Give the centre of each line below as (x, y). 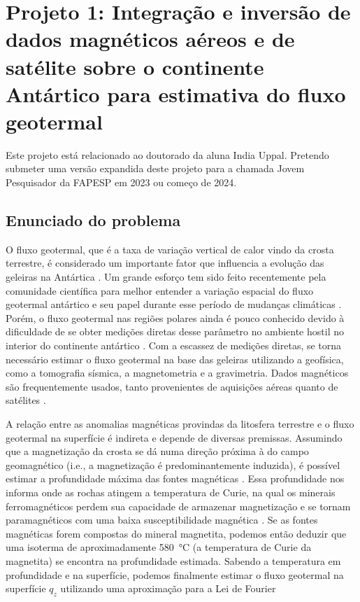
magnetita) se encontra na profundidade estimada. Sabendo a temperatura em (173, 560)
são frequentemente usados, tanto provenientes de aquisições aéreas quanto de (172, 386)
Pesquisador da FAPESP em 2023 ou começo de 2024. (121, 182)
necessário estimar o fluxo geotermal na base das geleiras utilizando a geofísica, (175, 359)
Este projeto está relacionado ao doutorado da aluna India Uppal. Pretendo (167, 154)
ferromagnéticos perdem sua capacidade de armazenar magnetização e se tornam (178, 506)
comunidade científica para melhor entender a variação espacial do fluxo (160, 290)
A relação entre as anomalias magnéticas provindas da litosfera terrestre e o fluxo (180, 423)
